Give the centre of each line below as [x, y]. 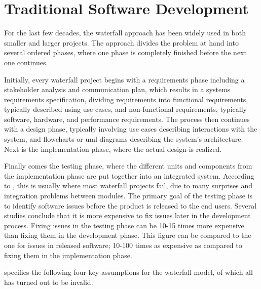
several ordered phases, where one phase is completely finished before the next [125, 52]
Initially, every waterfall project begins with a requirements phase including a [124, 79]
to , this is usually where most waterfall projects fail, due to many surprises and [128, 185]
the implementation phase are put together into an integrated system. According [129, 175]
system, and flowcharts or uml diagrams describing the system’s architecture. [124, 139]
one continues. [26, 62]
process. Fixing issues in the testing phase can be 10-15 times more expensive [124, 225]
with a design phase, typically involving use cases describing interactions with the [131, 129]
